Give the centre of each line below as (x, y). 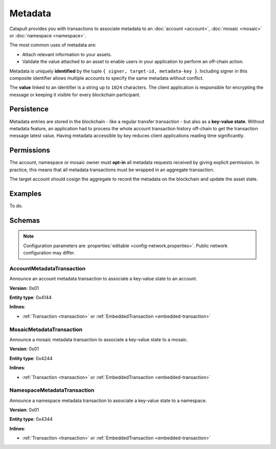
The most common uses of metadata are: (53, 45)
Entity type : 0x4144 (31, 298)
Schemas (25, 220)
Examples (26, 193)
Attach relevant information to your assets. (67, 54)
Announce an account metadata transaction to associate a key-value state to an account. (103, 279)
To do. (16, 206)
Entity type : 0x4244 (31, 358)
